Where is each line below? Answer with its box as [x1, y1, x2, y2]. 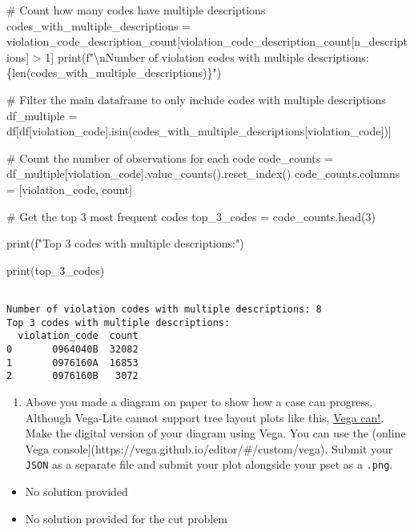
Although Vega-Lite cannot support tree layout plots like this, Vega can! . [25, 409, 384, 425]
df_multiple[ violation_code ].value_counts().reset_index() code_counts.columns [6, 165, 400, 182]
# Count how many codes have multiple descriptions [6, 2, 266, 18]
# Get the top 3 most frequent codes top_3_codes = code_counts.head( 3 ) [6, 208, 376, 224]
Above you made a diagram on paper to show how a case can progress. [25, 393, 373, 409]
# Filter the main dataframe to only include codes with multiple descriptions [6, 91, 386, 107]
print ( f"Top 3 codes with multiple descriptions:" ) [6, 235, 244, 252]
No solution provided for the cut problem [25, 510, 228, 526]
